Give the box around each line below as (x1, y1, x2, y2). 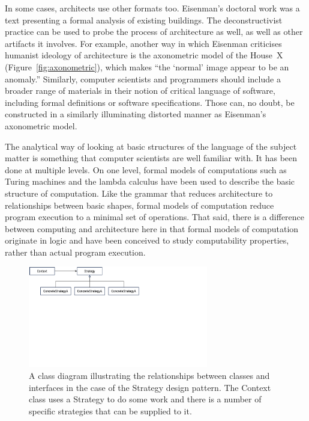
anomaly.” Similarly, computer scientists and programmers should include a (5, 72, 281, 85)
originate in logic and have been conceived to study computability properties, (5, 234, 289, 247)
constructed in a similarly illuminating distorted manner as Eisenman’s (5, 108, 266, 120)
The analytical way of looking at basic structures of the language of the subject (5, 140, 297, 152)
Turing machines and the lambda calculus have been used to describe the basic (5, 175, 295, 188)
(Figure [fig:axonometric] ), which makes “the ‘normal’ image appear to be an (5, 60, 289, 73)
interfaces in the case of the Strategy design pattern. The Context (29, 381, 271, 393)
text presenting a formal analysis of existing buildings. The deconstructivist (5, 13, 283, 26)
